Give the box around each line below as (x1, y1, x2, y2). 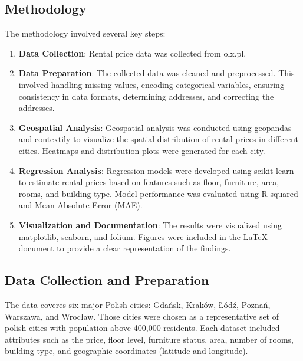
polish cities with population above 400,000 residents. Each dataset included (5, 321, 280, 334)
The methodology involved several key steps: (5, 27, 166, 40)
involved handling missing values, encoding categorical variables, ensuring (18, 78, 284, 90)
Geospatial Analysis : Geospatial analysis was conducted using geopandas (18, 121, 292, 133)
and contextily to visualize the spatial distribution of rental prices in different (18, 133, 298, 145)
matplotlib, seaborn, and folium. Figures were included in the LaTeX (18, 230, 268, 242)
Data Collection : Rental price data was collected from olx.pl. (18, 47, 246, 59)
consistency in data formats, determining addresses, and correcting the (18, 90, 274, 102)
